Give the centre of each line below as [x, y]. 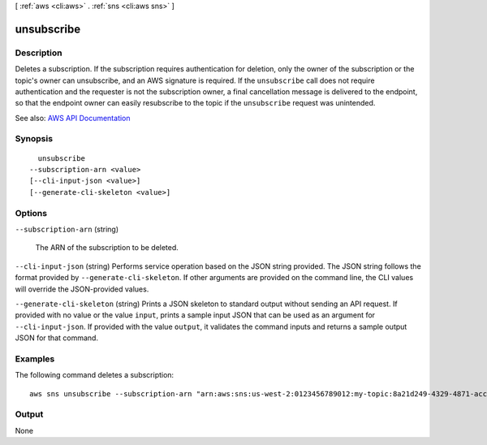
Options [31, 213]
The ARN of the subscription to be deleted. [107, 248]
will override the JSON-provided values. [82, 289]
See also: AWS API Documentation [73, 118]
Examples [35, 359]
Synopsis [34, 139]
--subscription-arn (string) [67, 229]
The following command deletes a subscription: [95, 375]
